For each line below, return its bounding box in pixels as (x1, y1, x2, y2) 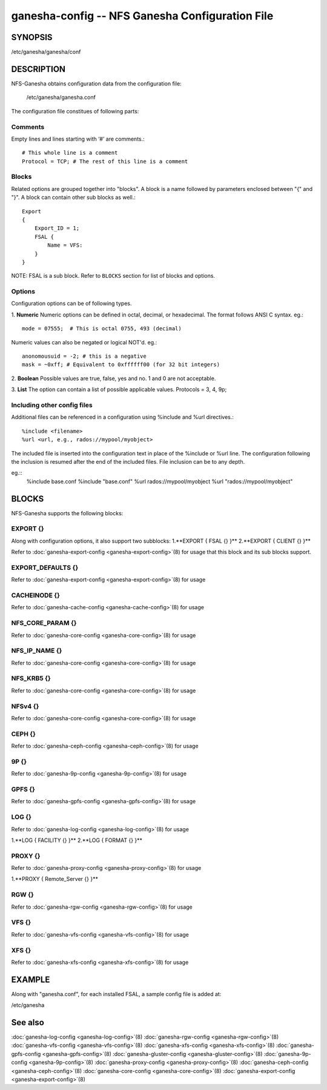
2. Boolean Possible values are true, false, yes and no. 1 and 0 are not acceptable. (11, 375, 216, 382)
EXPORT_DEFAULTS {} (11, 563, 79, 572)
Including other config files (11, 401, 93, 409)
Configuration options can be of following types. (11, 300, 132, 307)
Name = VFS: (47, 242, 83, 249)
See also (11, 1017, 45, 1028)
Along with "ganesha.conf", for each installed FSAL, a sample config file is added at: (11, 990, 222, 997)
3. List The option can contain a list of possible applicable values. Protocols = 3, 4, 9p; (11, 386, 227, 393)
